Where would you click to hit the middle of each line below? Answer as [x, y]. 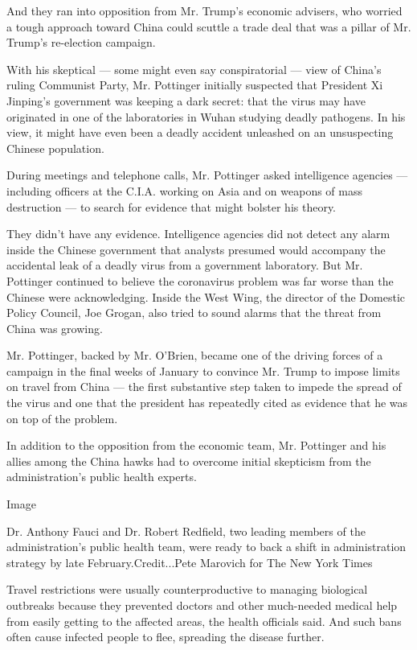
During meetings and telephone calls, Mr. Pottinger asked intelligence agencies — [207, 175]
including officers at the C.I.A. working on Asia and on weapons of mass [185, 190]
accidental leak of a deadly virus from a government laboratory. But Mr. [185, 265]
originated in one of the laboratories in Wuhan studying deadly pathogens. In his [206, 116]
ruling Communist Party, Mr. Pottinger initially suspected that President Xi [195, 85]
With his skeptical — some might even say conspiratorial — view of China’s [194, 69]
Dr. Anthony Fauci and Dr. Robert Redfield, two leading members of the [186, 531]
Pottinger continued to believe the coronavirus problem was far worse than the [200, 280]
